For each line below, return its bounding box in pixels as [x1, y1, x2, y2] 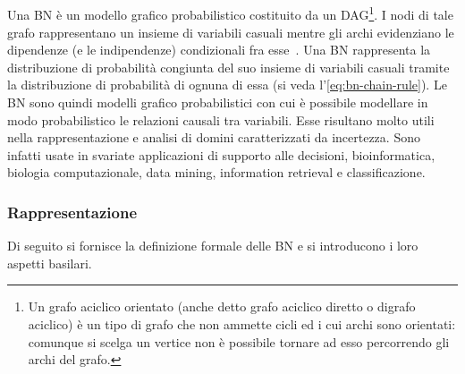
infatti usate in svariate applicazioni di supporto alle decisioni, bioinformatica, [7, 145, 435, 164]
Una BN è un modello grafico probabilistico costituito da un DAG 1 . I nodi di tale [7, 3, 453, 24]
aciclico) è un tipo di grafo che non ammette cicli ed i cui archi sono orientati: [28, 314, 456, 333]
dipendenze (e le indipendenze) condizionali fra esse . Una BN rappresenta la [7, 40, 431, 59]
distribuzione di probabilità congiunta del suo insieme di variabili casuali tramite [7, 57, 450, 76]
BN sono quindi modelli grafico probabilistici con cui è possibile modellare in [7, 93, 428, 112]
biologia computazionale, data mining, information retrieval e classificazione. [7, 163, 426, 182]
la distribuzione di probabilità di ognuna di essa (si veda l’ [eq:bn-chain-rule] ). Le [7, 75, 447, 94]
